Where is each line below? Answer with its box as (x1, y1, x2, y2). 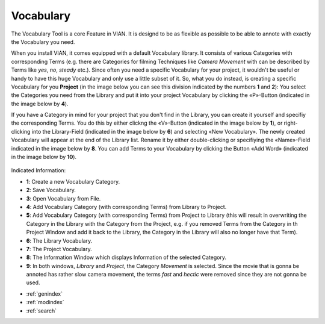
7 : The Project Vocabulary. (26, 245, 93, 252)
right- (283, 119, 298, 126)
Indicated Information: (11, 167, 66, 174)
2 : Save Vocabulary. (26, 187, 76, 194)
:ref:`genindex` (26, 290, 63, 298)
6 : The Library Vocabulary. (26, 237, 93, 244)
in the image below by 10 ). (11, 154, 77, 161)
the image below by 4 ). (11, 100, 69, 107)
